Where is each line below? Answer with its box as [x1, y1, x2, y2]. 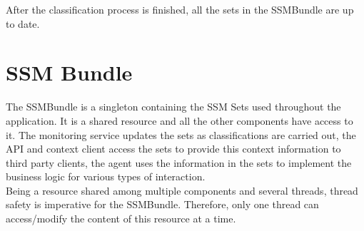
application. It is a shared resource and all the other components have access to [6, 113, 353, 128]
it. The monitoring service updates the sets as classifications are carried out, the [6, 127, 356, 142]
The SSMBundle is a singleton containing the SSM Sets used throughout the [6, 99, 341, 114]
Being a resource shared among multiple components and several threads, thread [6, 183, 358, 197]
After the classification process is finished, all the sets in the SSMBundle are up [6, 2, 354, 16]
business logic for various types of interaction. [6, 169, 206, 184]
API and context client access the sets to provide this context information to [6, 141, 341, 156]
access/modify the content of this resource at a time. [6, 211, 236, 226]
